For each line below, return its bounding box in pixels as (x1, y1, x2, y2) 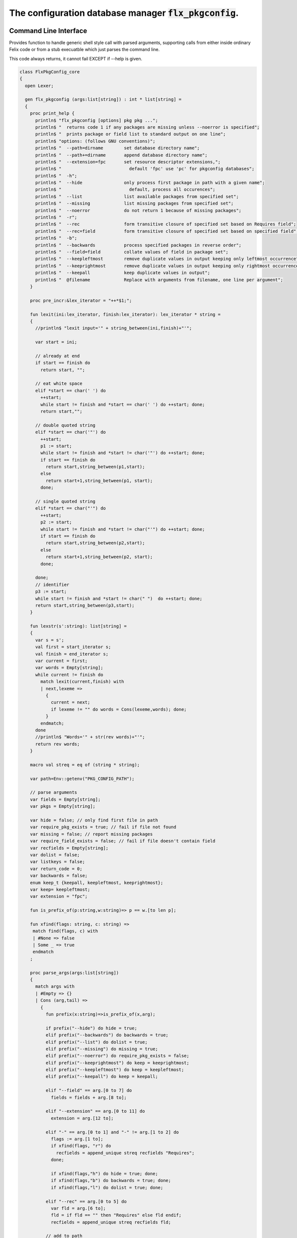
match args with (35, 983, 75, 989)
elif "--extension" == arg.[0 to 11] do (45, 1108, 146, 1114)
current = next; (50, 700, 91, 705)
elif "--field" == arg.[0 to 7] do (45, 1087, 132, 1093)
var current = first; (35, 658, 88, 664)
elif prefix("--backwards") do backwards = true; (45, 1032, 169, 1038)
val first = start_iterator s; (35, 644, 111, 650)
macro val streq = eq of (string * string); (30, 762, 140, 768)
